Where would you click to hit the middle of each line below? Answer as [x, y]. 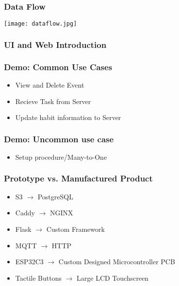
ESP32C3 [29, 262]
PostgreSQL [55, 196]
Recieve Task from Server [53, 101]
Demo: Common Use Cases [58, 67]
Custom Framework [75, 229]
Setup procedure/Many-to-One [61, 157]
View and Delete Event [50, 84]
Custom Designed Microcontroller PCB [117, 262]
